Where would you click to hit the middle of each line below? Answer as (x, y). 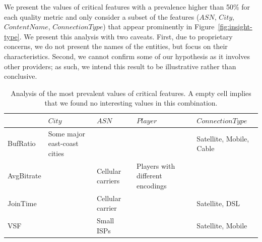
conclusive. (21, 76)
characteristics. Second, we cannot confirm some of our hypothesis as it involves (127, 56)
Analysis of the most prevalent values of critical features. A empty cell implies (131, 93)
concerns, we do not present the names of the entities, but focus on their (116, 46)
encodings (152, 185)
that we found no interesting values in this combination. (131, 103)
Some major (67, 133)
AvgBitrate (24, 176)
